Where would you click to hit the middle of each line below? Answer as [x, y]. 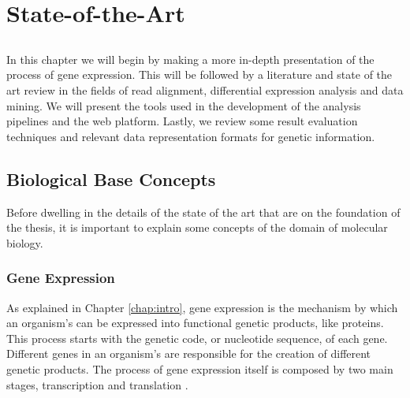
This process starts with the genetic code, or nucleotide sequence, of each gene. [197, 338]
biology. [25, 242]
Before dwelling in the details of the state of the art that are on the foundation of [203, 212]
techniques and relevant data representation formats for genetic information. [191, 136]
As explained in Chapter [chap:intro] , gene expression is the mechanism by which [202, 307]
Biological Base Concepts [111, 179]
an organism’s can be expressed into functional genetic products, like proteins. [195, 323]
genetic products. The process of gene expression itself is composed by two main [200, 368]
